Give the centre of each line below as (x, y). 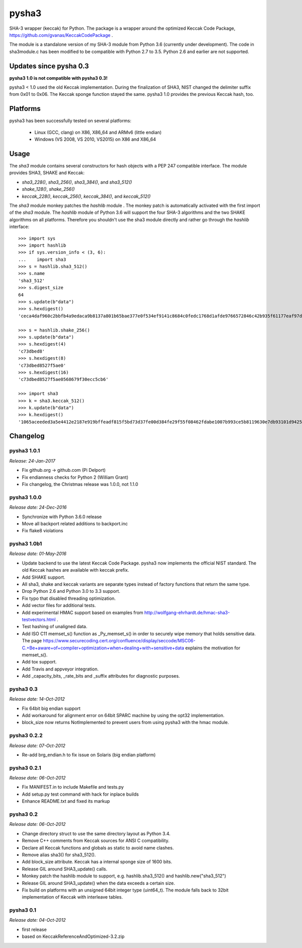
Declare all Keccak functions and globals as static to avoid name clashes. (98, 848)
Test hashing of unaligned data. (55, 627)
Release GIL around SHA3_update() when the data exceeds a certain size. (98, 883)
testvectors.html (39, 619)
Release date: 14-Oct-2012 (37, 699)
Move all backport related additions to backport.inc (75, 523)
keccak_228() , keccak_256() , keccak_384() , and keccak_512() (86, 196)
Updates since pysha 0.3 (49, 66)
